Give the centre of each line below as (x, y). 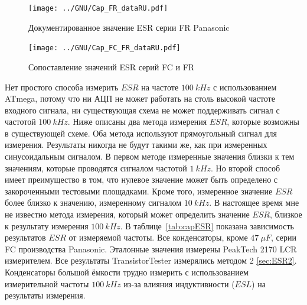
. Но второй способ (246, 168)
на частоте (160, 87)
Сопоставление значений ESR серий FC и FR (112, 66)
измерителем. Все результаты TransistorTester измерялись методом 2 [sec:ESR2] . (151, 260)
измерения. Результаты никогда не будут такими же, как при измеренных (136, 145)
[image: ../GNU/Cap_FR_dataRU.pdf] (98, 8)
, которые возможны (263, 121)
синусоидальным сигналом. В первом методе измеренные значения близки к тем (150, 156)
